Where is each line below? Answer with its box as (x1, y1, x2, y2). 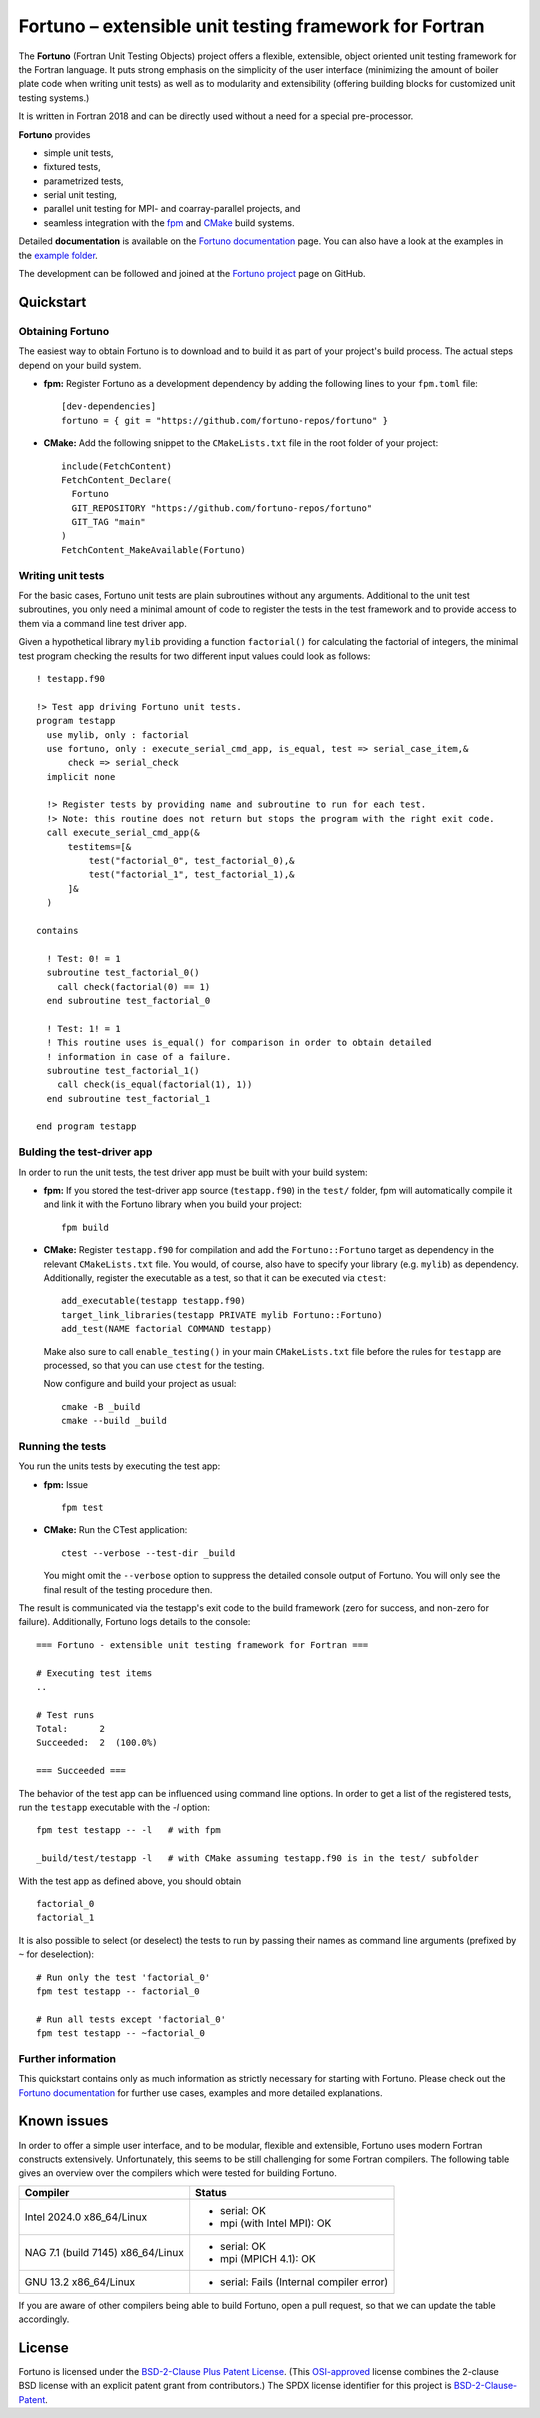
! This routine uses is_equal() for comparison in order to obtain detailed (46, 1037, 432, 1049)
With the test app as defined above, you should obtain (18, 1875, 242, 1887)
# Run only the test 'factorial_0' (36, 1971, 211, 1983)
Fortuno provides (18, 128, 91, 140)
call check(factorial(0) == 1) (56, 981, 211, 992)
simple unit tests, (43, 146, 114, 159)
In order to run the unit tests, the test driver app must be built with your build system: (18, 1166, 369, 1178)
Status (195, 2185, 227, 2199)
